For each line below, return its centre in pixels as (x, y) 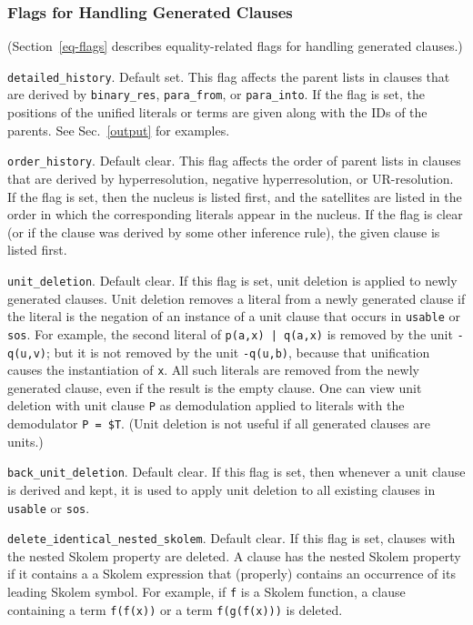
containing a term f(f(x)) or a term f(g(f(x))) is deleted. (175, 609)
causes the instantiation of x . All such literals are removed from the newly (213, 370)
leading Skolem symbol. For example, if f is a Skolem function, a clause (206, 592)
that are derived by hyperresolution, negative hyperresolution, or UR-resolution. (231, 178)
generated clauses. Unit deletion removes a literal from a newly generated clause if (236, 298)
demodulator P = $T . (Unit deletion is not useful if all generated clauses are (219, 423)
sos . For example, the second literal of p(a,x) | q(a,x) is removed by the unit (230, 333)
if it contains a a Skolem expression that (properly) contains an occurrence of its (231, 574)
